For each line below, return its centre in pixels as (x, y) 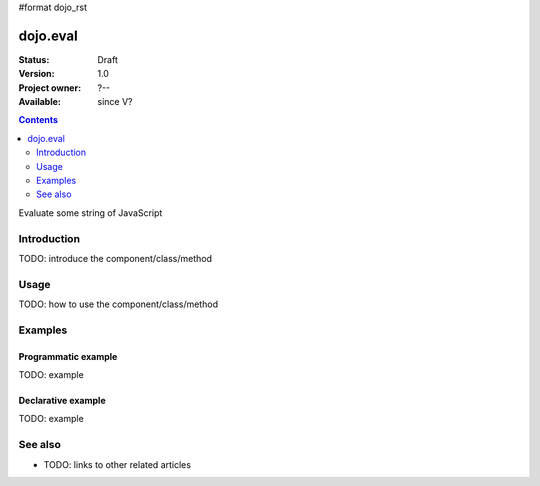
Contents (38, 120)
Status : (34, 59)
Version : (36, 74)
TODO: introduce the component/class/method (115, 258)
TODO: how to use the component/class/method (118, 304)
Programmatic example (68, 356)
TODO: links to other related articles (117, 464)
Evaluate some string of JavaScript (90, 212)
